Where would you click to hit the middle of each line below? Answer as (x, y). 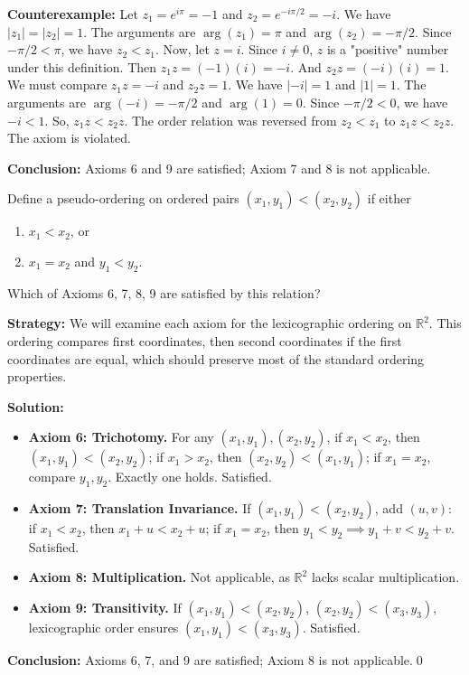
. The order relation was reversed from (230, 120)
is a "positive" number (388, 49)
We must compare (57, 84)
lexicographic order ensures (103, 628)
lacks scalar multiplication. (385, 577)
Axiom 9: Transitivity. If (105, 608)
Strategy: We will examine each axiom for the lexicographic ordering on (210, 323)
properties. (37, 376)
